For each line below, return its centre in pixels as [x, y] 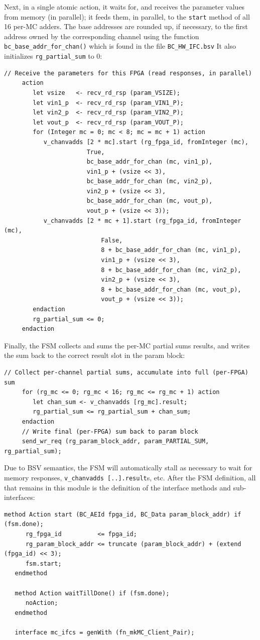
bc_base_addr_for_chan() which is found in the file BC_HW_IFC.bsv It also [120, 46]
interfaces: [20, 497]
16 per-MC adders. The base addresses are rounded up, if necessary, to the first [126, 26]
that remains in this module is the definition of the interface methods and [117, 487]
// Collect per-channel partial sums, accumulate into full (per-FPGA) [126, 372]
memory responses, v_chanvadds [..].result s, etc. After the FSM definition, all [130, 477]
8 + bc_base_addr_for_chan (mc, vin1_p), [171, 250]
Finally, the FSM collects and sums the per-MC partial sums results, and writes [127, 345]
